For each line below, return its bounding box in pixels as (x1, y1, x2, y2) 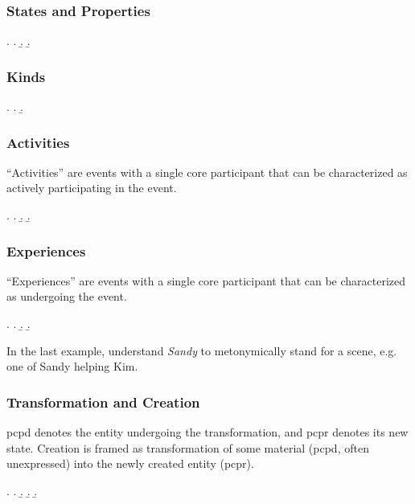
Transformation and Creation (6, 391, 200, 412)
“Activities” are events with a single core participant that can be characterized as (6, 163, 408, 180)
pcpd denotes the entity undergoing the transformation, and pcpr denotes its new (6, 424, 409, 440)
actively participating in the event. (6, 179, 177, 196)
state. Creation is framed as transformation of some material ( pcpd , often (6, 439, 369, 456)
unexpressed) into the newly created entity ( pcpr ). (6, 455, 254, 472)
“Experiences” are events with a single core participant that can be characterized (6, 272, 406, 289)
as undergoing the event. (6, 288, 127, 305)
